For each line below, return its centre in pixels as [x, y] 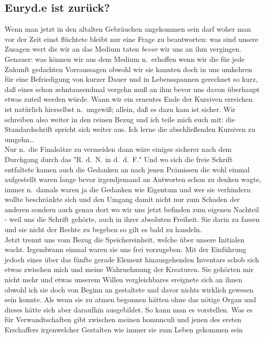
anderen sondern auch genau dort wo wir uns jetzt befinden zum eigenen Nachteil [132, 209]
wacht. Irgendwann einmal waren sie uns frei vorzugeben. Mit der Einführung [126, 249]
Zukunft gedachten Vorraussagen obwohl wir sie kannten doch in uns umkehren [128, 69]
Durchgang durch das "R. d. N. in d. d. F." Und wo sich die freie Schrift [119, 159]
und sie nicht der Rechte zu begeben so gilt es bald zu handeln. [103, 229]
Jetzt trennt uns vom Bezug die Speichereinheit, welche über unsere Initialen [125, 239]
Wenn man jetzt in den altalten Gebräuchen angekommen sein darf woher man [128, 29]
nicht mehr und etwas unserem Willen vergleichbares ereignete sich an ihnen [124, 279]
